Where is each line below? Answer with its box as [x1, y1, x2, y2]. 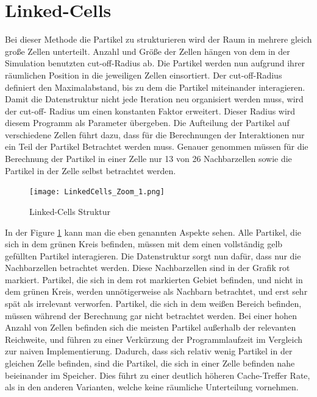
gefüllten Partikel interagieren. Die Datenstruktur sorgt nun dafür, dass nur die [5, 249, 301, 262]
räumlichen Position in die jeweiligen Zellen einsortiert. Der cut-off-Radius [5, 68, 282, 81]
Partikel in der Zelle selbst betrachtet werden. [5, 164, 176, 177]
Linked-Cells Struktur [29, 205, 110, 217]
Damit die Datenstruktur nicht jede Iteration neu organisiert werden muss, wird [5, 93, 304, 105]
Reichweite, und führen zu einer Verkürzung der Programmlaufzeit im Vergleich [5, 332, 302, 345]
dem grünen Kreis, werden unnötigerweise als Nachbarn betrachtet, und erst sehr [5, 285, 308, 298]
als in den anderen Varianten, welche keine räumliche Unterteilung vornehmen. [5, 381, 299, 393]
